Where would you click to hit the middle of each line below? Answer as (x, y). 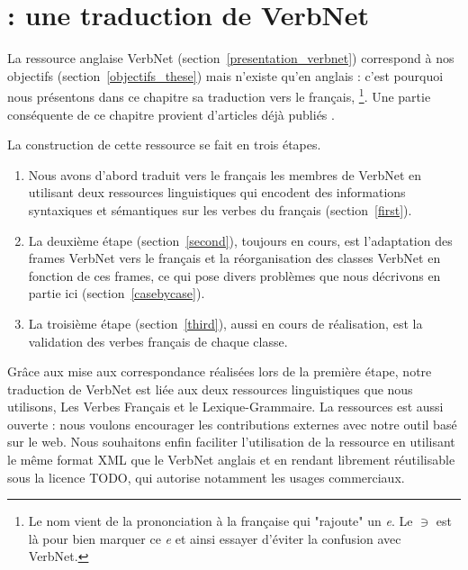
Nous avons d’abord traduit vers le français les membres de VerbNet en (225, 174)
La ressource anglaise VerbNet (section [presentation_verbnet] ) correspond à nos (231, 58)
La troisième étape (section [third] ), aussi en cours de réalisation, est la (225, 323)
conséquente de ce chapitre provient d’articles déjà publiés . (171, 114)
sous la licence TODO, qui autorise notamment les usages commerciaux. (206, 477)
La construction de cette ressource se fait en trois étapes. (164, 145)
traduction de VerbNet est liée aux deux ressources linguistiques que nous (210, 389)
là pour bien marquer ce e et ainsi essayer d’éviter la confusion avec (215, 538)
